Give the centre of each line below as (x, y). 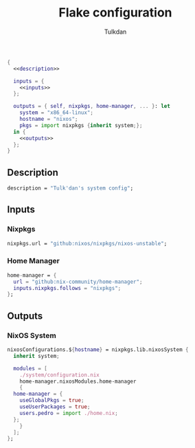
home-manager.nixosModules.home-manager (78, 381)
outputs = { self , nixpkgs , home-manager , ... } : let (92, 107)
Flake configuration (115, 13)
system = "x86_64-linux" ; (57, 113)
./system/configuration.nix (59, 375)
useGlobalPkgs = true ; (52, 401)
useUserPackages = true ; (55, 407)
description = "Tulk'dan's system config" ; (70, 188)
